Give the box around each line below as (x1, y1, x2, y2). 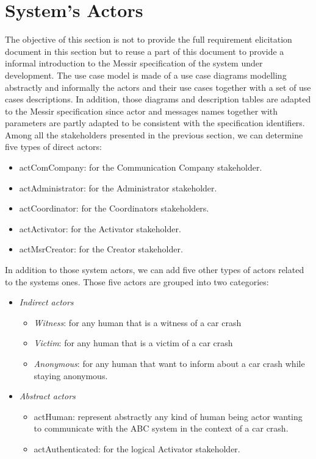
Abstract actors (19, 390, 76, 402)
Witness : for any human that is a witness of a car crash (34, 316, 242, 329)
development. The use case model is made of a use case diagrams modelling (5, 68, 287, 81)
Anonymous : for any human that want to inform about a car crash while (34, 357, 305, 369)
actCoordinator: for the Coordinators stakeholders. (19, 202, 209, 215)
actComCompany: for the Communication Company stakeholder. (19, 161, 262, 174)
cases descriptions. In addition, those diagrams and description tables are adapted (5, 93, 311, 105)
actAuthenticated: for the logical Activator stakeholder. (34, 442, 240, 455)
